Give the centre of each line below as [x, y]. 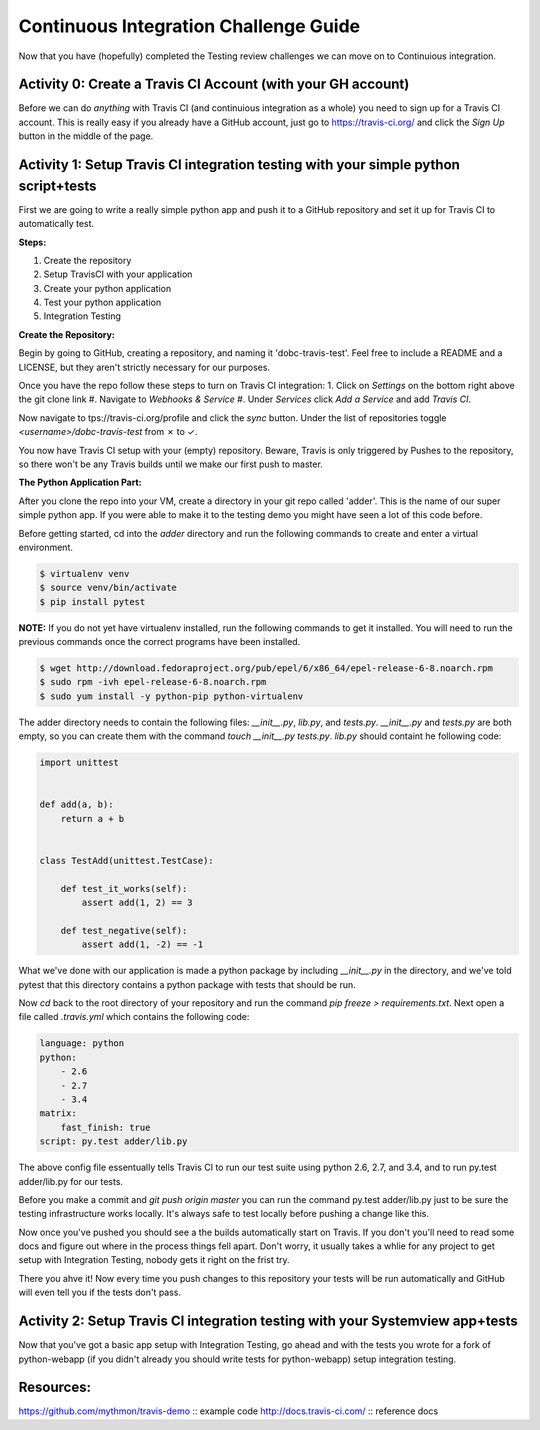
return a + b [92, 818]
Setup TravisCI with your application [118, 274]
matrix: [58, 1113]
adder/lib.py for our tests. [71, 1181]
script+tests [57, 185]
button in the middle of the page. [86, 136]
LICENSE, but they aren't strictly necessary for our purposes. [144, 367]
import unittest [79, 763]
